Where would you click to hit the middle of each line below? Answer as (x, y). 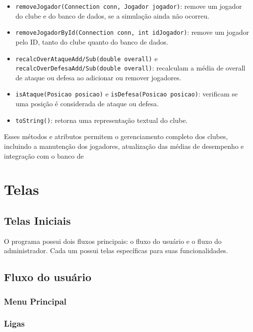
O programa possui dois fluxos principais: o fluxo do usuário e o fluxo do (113, 241)
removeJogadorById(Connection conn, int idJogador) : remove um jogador (132, 32)
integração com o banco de (44, 155)
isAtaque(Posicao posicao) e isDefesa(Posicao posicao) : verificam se (126, 94)
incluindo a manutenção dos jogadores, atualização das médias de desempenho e (124, 146)
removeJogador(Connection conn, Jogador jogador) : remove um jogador (129, 6)
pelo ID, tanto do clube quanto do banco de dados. (92, 41)
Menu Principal (35, 301)
